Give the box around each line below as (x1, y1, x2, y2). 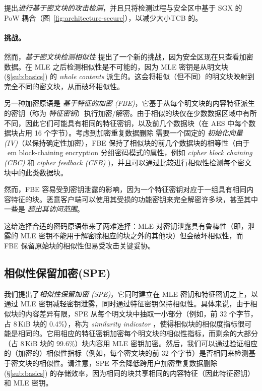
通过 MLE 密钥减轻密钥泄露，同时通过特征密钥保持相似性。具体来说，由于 (4, 298, 250, 309)
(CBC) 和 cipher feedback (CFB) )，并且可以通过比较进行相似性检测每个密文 (4, 157, 252, 167)
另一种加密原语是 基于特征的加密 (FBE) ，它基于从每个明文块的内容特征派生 (4, 98, 255, 108)
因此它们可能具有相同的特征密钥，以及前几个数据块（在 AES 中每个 (25, 117, 249, 128)
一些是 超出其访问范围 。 (4, 204, 84, 214)
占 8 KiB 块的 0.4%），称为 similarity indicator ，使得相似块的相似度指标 (4, 318, 238, 329)
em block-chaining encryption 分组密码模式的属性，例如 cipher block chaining (7, 147, 252, 158)
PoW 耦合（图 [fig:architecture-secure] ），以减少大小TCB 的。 (4, 12, 203, 23)
